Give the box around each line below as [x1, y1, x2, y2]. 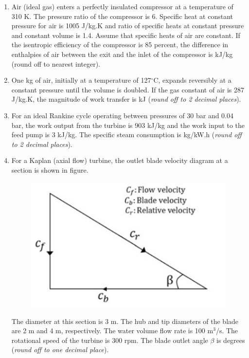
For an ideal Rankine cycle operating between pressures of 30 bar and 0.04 [11, 110, 233, 120]
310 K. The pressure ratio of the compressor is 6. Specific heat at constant [11, 11, 233, 21]
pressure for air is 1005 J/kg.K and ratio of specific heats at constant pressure [11, 20, 244, 31]
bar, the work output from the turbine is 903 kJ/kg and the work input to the [11, 120, 245, 130]
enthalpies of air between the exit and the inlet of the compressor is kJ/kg [11, 49, 233, 59]
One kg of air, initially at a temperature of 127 [11, 75, 151, 85]
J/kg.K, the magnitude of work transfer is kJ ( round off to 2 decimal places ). [11, 94, 241, 104]
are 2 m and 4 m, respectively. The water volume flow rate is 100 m [11, 325, 213, 336]
